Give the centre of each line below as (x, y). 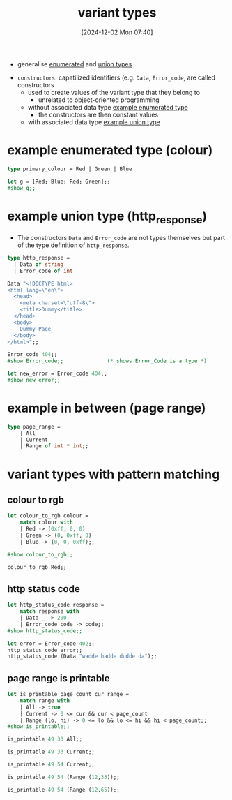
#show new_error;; (34, 380)
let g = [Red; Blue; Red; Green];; (59, 182)
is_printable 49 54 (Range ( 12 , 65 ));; (63, 790)
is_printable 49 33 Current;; (51, 752)
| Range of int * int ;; (54, 446)
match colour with (46, 523)
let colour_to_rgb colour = (48, 516)
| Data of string (39, 264)
